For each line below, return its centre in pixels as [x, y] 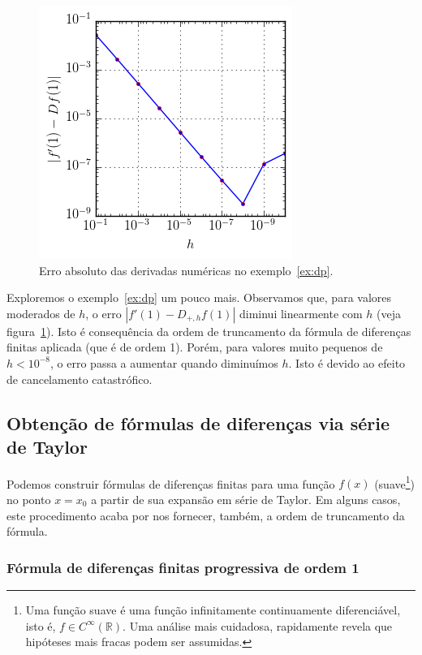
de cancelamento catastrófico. [80, 379]
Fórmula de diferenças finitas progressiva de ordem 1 [183, 567]
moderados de [41, 313]
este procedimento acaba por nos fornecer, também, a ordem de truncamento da [206, 515]
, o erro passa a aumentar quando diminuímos [164, 362]
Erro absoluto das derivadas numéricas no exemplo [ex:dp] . [186, 270]
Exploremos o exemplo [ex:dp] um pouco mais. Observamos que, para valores [199, 297]
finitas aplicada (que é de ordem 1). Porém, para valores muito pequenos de [195, 347]
